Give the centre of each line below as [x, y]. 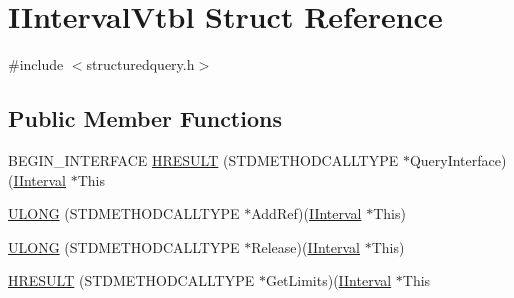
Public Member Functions [145, 118]
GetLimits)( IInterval [328, 280]
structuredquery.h [140, 64]
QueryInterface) [458, 159]
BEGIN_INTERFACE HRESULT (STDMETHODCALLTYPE [203, 159]
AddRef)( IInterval [306, 213]
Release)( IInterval [306, 246]
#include [36, 64]
